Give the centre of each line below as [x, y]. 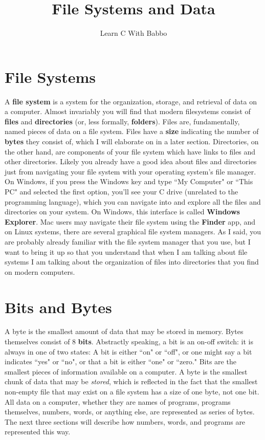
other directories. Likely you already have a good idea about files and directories [131, 161]
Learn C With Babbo [134, 33]
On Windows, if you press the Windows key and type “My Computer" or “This [129, 181]
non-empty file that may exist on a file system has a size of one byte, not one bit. [132, 392]
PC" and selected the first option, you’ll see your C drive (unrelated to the [122, 191]
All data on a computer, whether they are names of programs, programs [118, 401]
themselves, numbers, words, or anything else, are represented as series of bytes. [130, 412]
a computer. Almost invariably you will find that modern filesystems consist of [128, 111]
